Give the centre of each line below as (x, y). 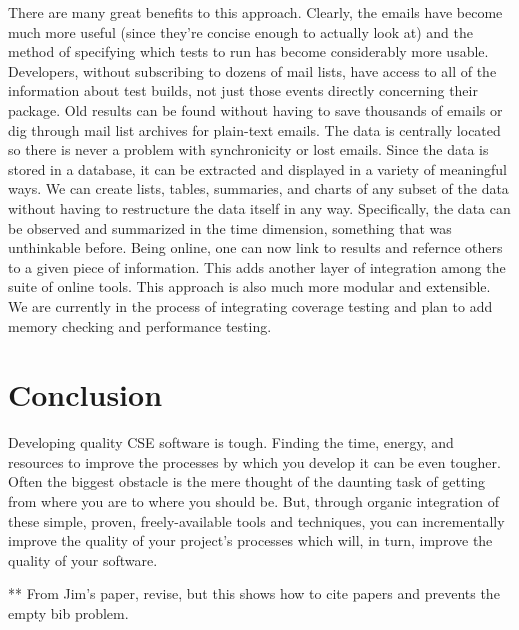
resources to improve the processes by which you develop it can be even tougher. (254, 461)
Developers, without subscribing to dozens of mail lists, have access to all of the (252, 70)
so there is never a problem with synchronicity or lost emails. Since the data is (248, 149)
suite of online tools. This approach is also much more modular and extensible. (249, 286)
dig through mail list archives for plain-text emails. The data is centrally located (254, 129)
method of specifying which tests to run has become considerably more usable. (248, 51)
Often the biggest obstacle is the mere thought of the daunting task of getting (247, 481)
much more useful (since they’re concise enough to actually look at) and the (241, 31)
